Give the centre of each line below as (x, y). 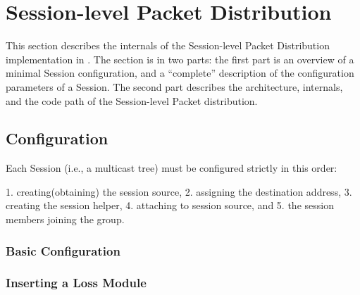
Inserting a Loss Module (76, 283)
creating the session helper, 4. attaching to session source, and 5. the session (170, 205)
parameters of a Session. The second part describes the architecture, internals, (174, 86)
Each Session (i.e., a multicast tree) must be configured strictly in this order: (172, 168)
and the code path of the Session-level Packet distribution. (132, 100)
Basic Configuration (63, 250)
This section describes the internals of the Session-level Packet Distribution (168, 45)
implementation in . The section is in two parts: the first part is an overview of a (180, 59)
